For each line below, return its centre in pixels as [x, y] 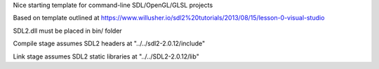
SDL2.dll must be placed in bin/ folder [67, 31]
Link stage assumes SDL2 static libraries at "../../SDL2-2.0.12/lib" [106, 56]
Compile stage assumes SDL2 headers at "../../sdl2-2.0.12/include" [109, 44]
